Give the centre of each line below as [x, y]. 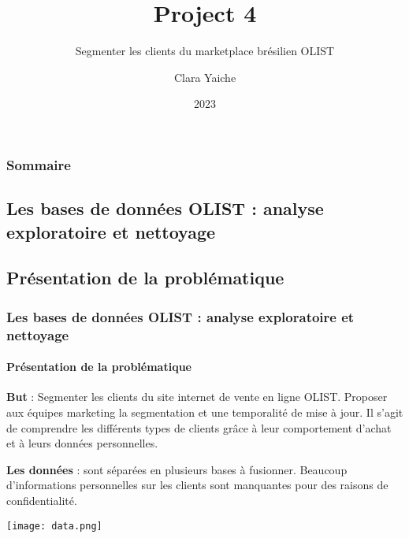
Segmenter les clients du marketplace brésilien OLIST [205, 51]
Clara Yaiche [205, 77]
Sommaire [39, 164]
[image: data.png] [54, 526]
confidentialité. [42, 500]
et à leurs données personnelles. [82, 443]
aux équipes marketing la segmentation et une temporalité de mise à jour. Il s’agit [205, 412]
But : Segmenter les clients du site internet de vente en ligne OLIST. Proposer [197, 397]
